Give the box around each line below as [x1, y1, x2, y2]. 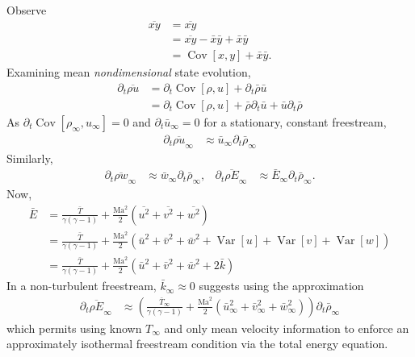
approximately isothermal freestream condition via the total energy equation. [6, 335, 388, 352]
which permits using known [6, 319, 142, 336]
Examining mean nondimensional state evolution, [6, 64, 251, 81]
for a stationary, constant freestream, [203, 113, 387, 130]
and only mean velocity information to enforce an [164, 319, 409, 336]
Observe [6, 2, 47, 18]
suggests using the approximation [199, 277, 364, 294]
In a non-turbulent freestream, [6, 277, 157, 294]
